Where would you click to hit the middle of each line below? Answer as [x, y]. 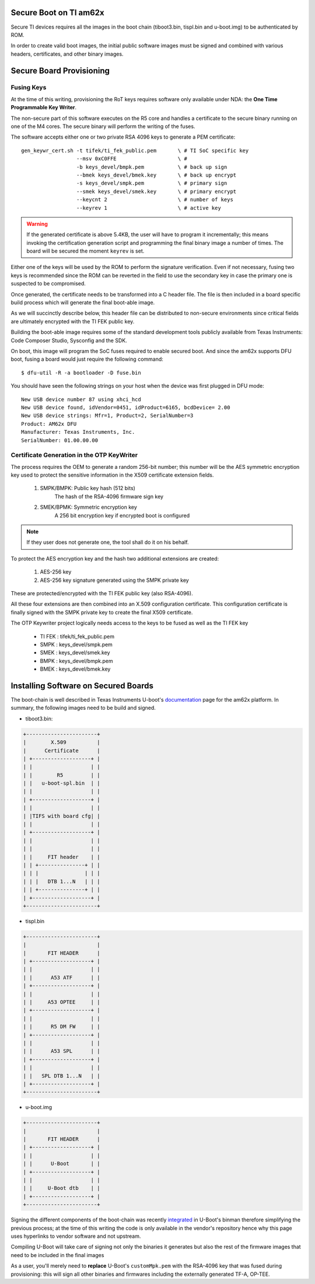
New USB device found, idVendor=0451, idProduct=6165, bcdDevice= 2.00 [126, 407]
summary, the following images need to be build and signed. [83, 708]
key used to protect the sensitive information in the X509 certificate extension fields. [112, 475]
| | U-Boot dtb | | [62, 1188]
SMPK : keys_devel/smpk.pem [76, 644]
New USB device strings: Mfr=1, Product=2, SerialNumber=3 [107, 416]
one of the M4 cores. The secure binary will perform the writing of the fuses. [103, 126]
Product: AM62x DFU [49, 424]
